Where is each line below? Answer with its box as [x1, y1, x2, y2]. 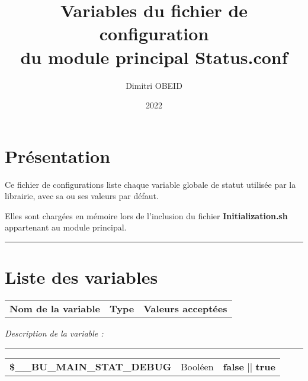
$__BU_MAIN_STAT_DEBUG [9, 359, 172, 373]
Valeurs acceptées [143, 302, 227, 316]
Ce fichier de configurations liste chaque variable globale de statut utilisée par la [5, 178, 296, 190]
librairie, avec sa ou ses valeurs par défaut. [5, 190, 159, 202]
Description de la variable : [5, 327, 104, 340]
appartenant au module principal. [5, 221, 127, 233]
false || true [223, 359, 275, 373]
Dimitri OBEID [126, 79, 182, 91]
